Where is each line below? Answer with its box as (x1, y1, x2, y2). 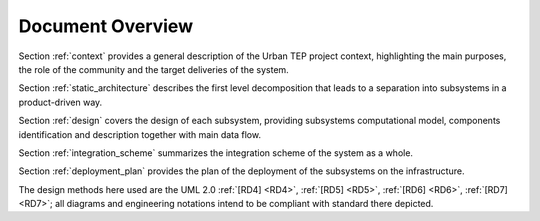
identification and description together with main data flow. (18, 128, 262, 140)
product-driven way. (18, 96, 103, 108)
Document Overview (18, 15, 194, 37)
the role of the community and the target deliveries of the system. (18, 63, 289, 75)
